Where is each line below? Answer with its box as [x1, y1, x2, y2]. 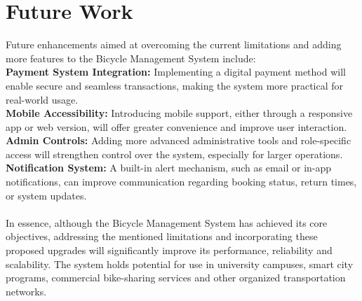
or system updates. [6, 188, 87, 202]
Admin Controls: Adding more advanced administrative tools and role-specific [6, 133, 351, 148]
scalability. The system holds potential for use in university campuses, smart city [6, 256, 354, 271]
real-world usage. [6, 92, 79, 106]
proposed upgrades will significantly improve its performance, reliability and [6, 243, 333, 258]
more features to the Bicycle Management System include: [6, 50, 256, 65]
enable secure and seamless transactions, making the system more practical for [6, 78, 344, 92]
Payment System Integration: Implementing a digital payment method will [6, 64, 346, 79]
